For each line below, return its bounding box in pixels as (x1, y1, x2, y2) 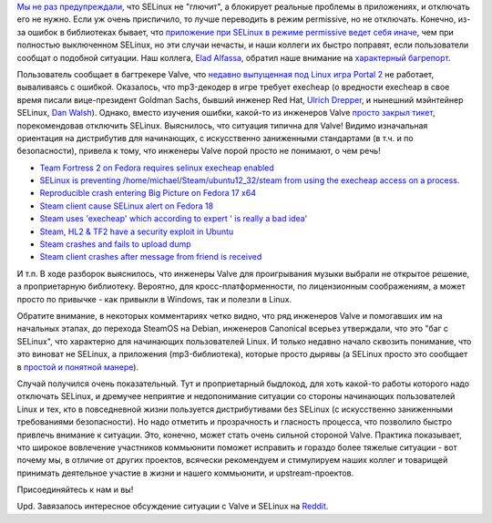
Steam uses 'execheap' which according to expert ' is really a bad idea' (39, 213, 308, 224)
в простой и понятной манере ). (16, 361, 139, 373)
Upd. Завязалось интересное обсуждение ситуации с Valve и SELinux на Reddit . (16, 501, 329, 512)
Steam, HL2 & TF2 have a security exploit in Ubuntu (39, 226, 234, 237)
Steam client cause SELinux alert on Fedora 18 (39, 200, 214, 211)
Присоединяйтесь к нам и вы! (16, 484, 134, 496)
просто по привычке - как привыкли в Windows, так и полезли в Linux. (16, 293, 292, 304)
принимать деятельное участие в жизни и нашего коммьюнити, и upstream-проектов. (16, 467, 354, 478)
